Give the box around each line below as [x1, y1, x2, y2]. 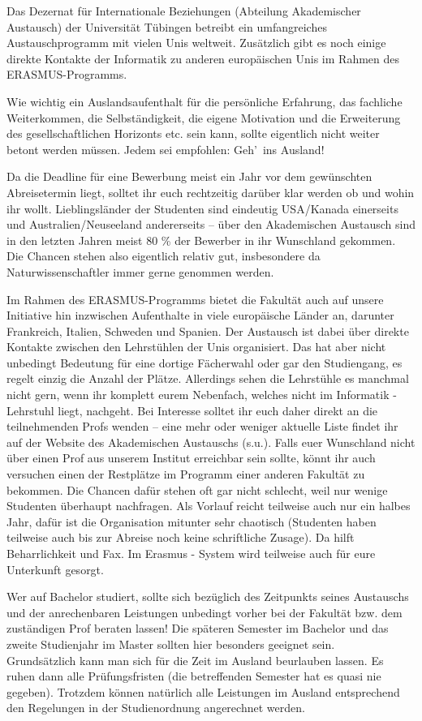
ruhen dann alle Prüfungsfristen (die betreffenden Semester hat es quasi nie [6, 667, 381, 685]
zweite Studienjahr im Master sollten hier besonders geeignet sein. [6, 635, 335, 652]
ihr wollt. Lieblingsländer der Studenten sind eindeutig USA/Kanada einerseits [6, 200, 398, 217]
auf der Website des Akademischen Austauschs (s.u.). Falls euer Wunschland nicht [6, 433, 416, 450]
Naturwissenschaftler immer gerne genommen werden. [6, 263, 274, 280]
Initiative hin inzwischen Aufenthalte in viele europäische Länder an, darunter [6, 307, 394, 324]
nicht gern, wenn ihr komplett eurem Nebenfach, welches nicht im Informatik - [6, 386, 397, 403]
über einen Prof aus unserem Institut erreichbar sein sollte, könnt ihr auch [6, 449, 376, 466]
